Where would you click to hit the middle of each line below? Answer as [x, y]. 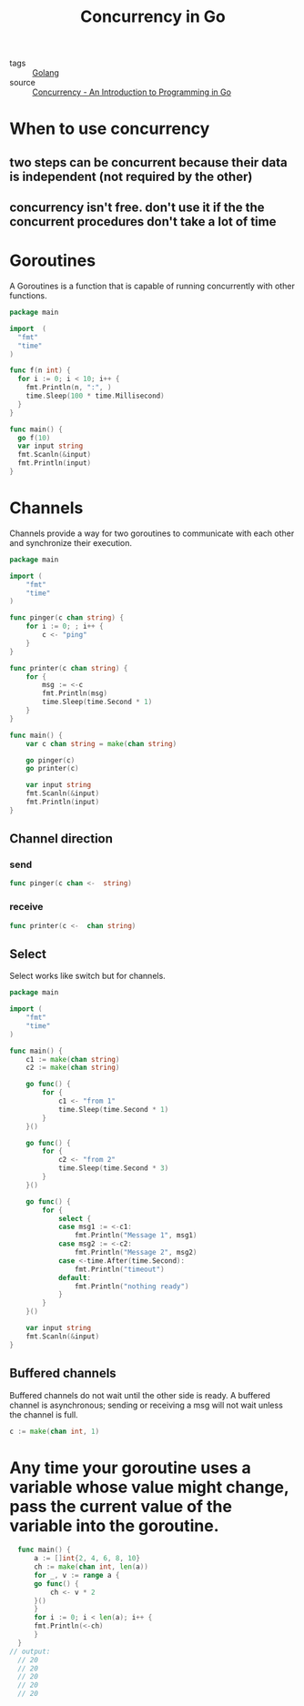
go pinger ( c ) [51, 760]
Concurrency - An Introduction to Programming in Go [132, 92]
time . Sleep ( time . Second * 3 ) [113, 1168]
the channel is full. [44, 1414]
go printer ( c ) [52, 769]
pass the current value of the [121, 1506]
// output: [30, 1651]
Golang [46, 73]
